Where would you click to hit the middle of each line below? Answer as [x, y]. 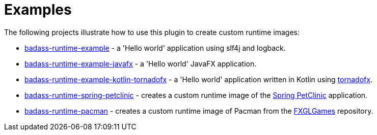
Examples [38, 10]
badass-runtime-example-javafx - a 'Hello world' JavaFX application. [141, 63]
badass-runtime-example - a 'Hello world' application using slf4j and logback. [155, 48]
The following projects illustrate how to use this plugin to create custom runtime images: [152, 32]
